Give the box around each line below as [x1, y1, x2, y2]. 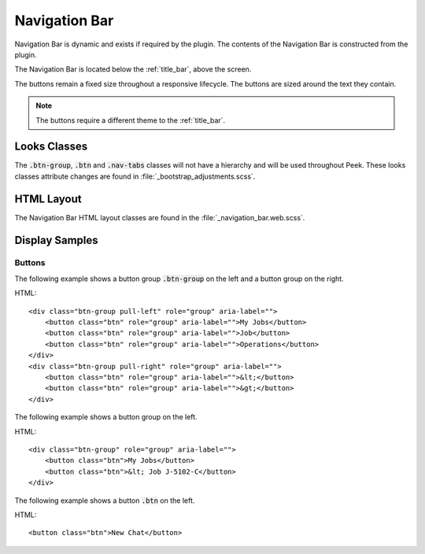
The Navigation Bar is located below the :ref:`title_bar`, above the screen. [14, 65, 252, 74]
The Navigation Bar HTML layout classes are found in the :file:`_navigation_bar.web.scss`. [14, 212, 305, 222]
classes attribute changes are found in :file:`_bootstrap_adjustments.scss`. [14, 172, 256, 181]
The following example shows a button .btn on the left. [14, 496, 195, 505]
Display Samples [14, 233, 98, 247]
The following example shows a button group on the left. [14, 412, 198, 422]
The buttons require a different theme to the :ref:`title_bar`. [35, 115, 226, 125]
